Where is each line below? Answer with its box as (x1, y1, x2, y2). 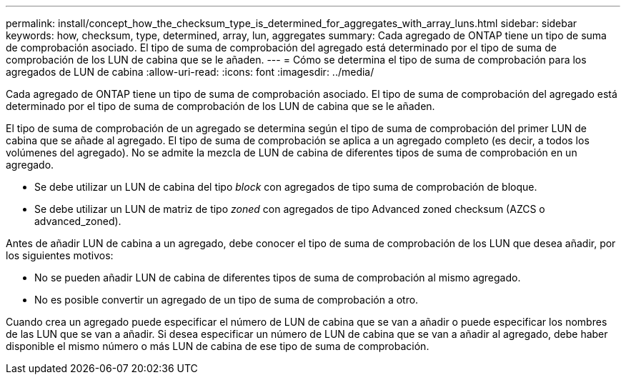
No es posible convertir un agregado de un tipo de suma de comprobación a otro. (34, 294, 419, 306)
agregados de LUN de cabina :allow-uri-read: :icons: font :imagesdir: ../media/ (6, 66, 374, 78)
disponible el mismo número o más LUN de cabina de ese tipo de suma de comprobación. (6, 340, 429, 352)
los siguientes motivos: (6, 249, 114, 261)
